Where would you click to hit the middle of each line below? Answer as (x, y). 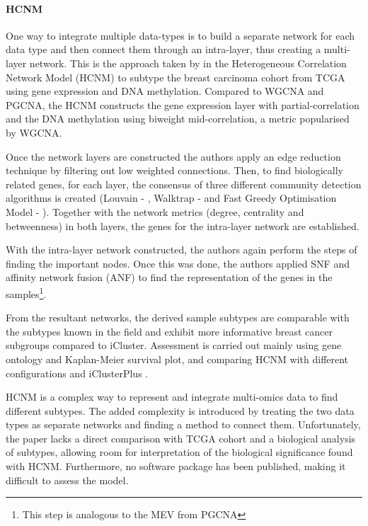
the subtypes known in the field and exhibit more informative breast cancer (169, 331)
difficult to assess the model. (67, 480)
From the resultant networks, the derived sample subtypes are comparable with (178, 318)
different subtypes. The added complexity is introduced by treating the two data (180, 410)
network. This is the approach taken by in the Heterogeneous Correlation (188, 63)
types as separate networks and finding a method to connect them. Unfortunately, (183, 424)
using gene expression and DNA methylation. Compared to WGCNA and (165, 91)
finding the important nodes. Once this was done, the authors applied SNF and (178, 263)
